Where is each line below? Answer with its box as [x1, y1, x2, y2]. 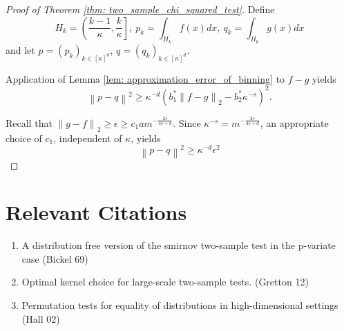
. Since [173, 115, 201, 130]
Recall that [6, 115, 52, 130]
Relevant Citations [6, 198, 187, 226]
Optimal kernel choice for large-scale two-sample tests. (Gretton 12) [21, 274, 309, 289]
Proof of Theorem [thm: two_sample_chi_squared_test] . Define [6, 2, 275, 16]
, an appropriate [260, 115, 329, 130]
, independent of [53, 130, 122, 145]
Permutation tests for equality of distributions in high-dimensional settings [21, 298, 338, 312]
